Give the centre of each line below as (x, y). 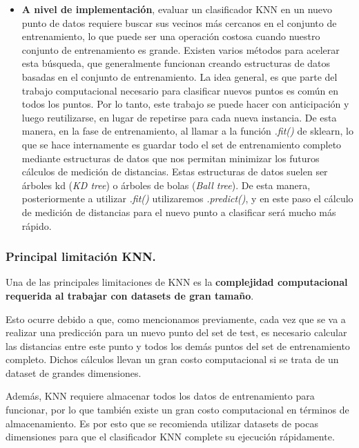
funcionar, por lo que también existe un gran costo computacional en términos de (177, 410)
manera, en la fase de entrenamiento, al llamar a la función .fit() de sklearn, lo (187, 131)
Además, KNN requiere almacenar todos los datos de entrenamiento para (160, 396)
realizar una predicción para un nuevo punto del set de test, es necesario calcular (176, 332)
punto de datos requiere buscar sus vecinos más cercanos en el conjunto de (179, 22)
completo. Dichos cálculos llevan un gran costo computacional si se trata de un (172, 359)
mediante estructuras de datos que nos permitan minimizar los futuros (171, 158)
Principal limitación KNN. (81, 256)
